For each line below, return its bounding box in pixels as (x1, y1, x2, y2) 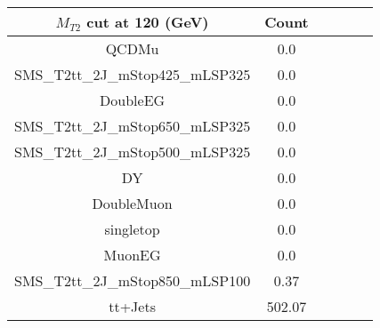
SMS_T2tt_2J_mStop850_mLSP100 (14, 270, 251, 291)
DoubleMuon (92, 193, 173, 213)
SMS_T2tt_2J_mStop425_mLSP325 (14, 64, 251, 84)
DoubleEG (100, 90, 166, 110)
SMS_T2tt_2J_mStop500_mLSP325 (14, 141, 251, 162)
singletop (104, 219, 160, 239)
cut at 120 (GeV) (86, 12, 209, 32)
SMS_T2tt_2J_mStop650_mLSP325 (14, 116, 251, 136)
